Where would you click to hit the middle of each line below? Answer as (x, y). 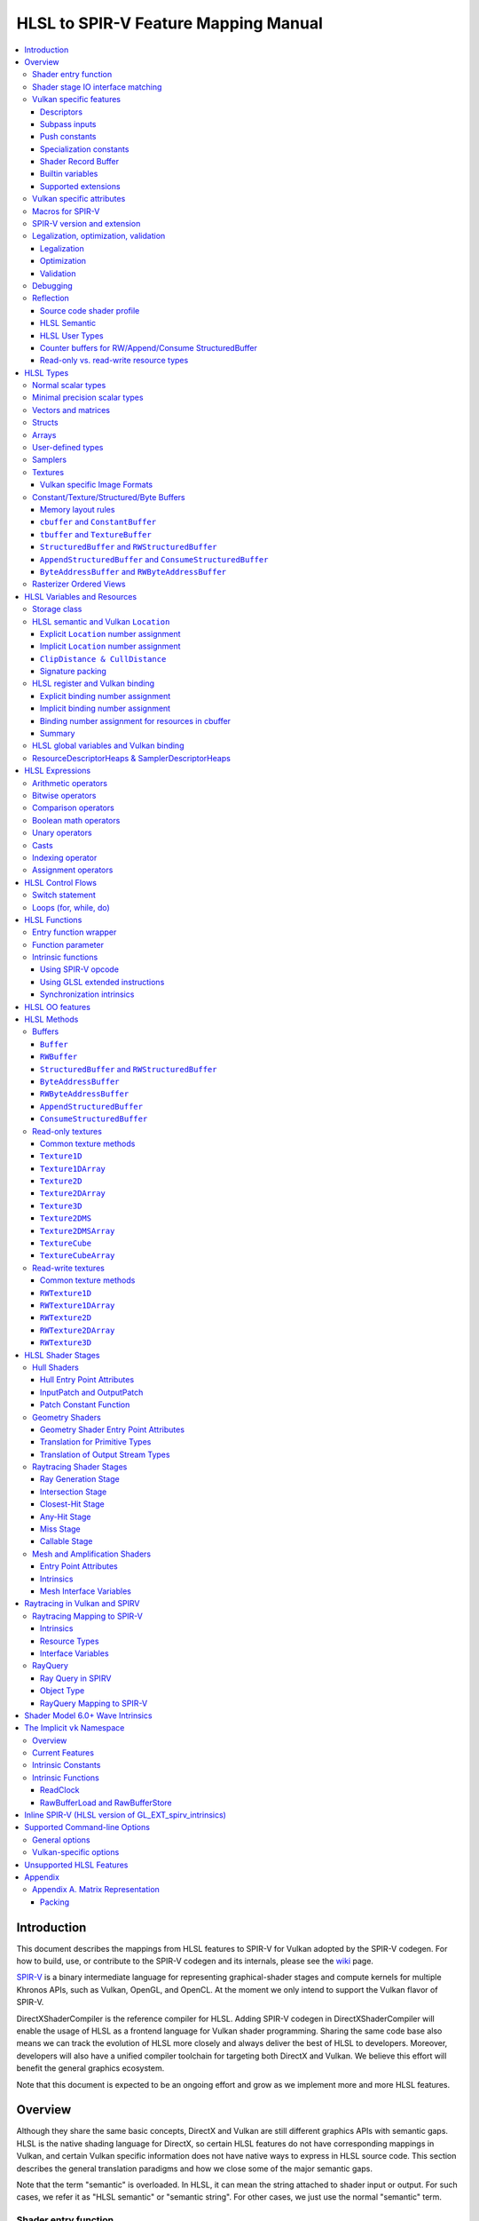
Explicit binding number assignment (106, 696)
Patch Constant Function (85, 1405)
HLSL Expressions (58, 771)
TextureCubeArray (78, 1256)
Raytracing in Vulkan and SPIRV (82, 1604)
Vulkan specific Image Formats (97, 485)
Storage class (57, 609)
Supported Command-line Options (87, 1827)
